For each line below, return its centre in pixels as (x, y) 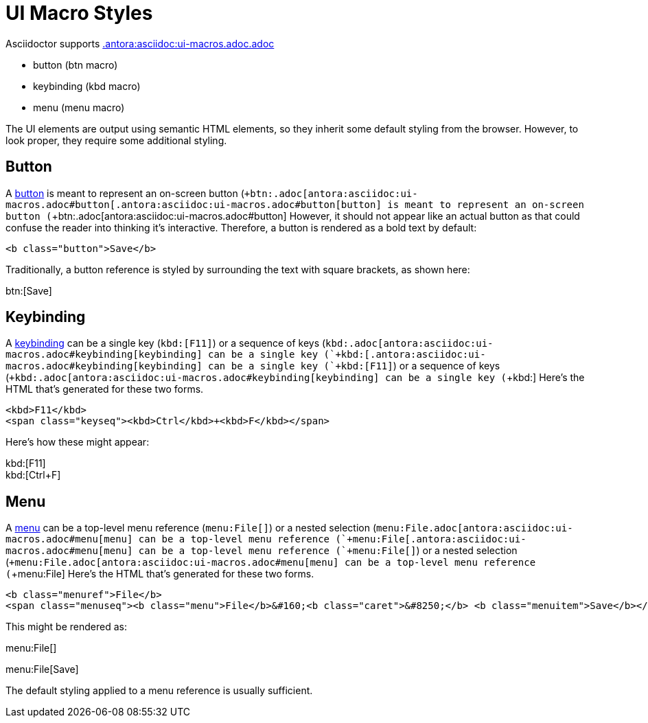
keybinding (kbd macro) (87, 86)
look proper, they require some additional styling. (116, 140)
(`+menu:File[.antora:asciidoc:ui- (431, 539)
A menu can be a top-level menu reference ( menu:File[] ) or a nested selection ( (191, 528)
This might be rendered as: (66, 627)
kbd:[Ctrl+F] (33, 475)
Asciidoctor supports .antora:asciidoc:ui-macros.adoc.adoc (140, 43)
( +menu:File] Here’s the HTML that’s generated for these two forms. (160, 574)
